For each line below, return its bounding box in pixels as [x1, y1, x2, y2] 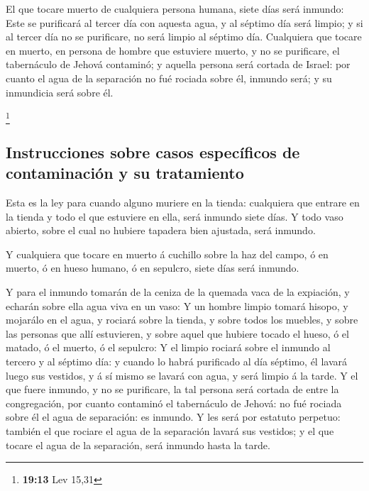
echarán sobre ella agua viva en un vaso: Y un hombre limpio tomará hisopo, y [6, 298, 348, 313]
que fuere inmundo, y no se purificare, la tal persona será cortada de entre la [6, 382, 339, 397]
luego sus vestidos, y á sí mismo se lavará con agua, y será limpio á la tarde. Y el [6, 368, 358, 382]
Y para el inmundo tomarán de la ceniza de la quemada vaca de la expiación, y [6, 285, 350, 299]
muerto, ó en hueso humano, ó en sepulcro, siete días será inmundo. [6, 260, 299, 275]
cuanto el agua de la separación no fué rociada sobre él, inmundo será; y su [6, 70, 332, 85]
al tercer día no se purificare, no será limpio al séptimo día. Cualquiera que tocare [6, 29, 362, 44]
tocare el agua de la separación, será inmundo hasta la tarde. [6, 437, 270, 452]
